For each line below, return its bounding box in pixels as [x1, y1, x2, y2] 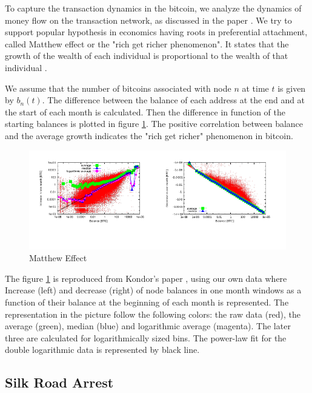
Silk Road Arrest [5, 373, 114, 392]
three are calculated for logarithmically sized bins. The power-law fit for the [5, 331, 287, 344]
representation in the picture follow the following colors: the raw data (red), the [5, 307, 301, 320]
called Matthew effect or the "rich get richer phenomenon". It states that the [5, 37, 289, 50]
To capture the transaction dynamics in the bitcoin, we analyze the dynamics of [5, 2, 302, 14]
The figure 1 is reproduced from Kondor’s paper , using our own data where [5, 272, 287, 284]
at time [242, 81, 269, 94]
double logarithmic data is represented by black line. [5, 343, 200, 356]
